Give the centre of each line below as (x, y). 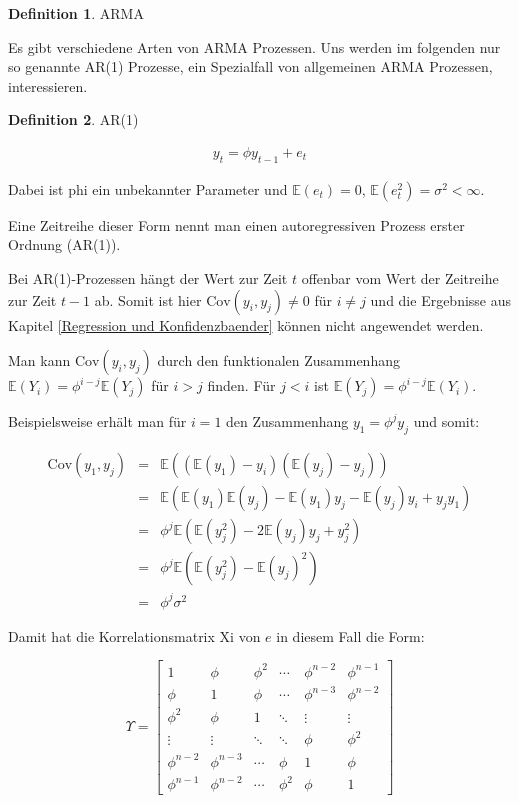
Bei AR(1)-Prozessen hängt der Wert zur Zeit (148, 277)
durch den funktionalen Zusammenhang (278, 360)
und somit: (446, 421)
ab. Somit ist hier (148, 299)
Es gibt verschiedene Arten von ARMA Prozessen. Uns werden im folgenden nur (254, 46)
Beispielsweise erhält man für (97, 421)
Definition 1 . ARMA (76, 13)
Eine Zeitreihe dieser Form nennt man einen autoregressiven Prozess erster (236, 224)
